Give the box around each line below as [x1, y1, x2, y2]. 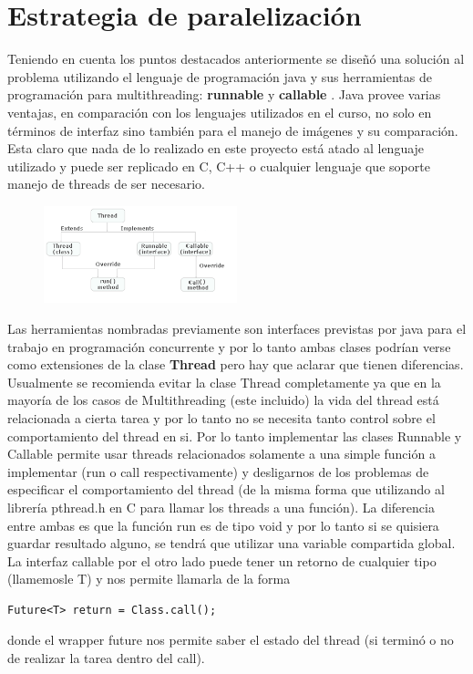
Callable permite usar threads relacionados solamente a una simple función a [7, 444, 436, 463]
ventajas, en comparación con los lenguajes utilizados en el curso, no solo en [7, 102, 432, 121]
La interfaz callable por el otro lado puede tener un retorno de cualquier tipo [7, 551, 437, 570]
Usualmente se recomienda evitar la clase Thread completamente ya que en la [7, 372, 441, 391]
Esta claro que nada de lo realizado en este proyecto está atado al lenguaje [7, 139, 425, 158]
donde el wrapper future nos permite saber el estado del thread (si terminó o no [7, 630, 454, 649]
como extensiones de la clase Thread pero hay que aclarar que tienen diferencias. [7, 355, 464, 374]
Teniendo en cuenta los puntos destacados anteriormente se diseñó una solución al [7, 49, 465, 68]
